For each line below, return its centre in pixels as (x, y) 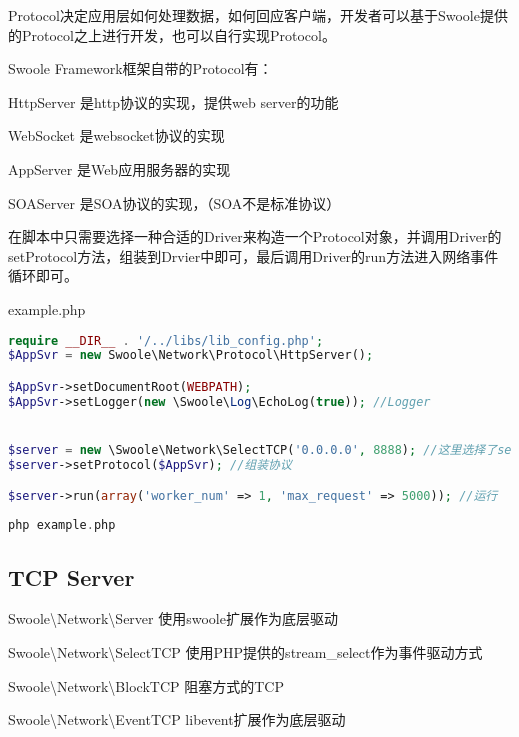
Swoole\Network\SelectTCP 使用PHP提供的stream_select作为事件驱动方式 (245, 651)
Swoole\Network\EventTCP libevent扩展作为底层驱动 (177, 719)
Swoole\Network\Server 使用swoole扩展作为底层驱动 (173, 618)
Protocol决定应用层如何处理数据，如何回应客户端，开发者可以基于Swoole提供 (258, 15)
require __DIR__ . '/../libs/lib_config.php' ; (166, 340)
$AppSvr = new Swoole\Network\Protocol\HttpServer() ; (191, 355)
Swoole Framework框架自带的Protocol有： (140, 68)
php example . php (62, 525)
